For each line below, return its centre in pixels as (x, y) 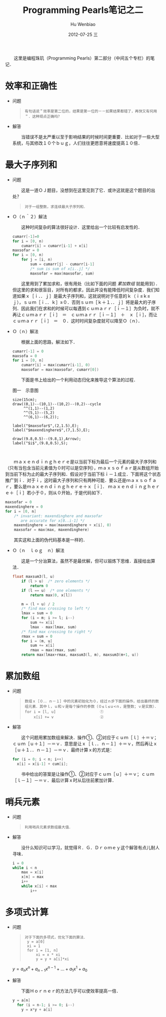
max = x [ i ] (33, 872)
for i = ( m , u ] (37, 641)
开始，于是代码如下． (83, 493)
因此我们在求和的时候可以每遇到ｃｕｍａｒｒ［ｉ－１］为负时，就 (88, 308)
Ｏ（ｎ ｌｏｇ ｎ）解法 (38, 550)
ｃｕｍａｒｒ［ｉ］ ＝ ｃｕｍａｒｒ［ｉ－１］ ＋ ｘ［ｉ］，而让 (89, 314)
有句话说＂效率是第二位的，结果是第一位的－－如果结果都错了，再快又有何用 (91, 111)
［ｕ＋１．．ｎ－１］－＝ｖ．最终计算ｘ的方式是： (63, 750)
